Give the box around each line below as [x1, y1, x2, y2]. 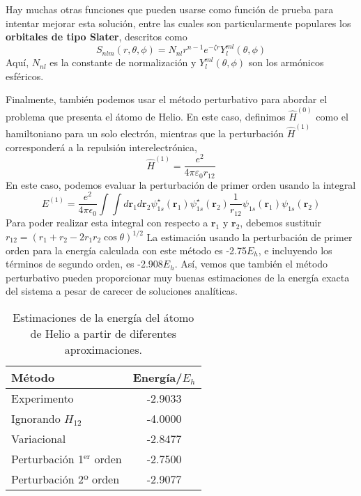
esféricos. [6, 68, 44, 83]
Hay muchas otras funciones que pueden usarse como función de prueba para [6, 2, 334, 16]
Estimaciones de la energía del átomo [13, 309, 194, 325]
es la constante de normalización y [49, 55, 197, 70]
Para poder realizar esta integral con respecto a [6, 215, 208, 229]
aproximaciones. [64, 341, 142, 357]
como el [316, 109, 348, 123]
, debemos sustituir [240, 215, 321, 229]
